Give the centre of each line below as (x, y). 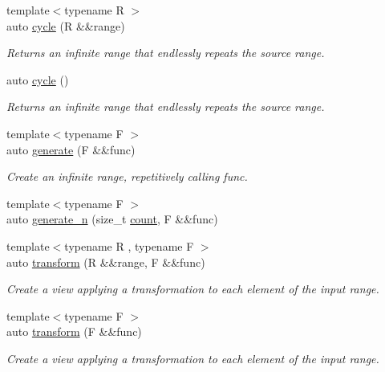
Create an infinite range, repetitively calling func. (127, 176)
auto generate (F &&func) (71, 149)
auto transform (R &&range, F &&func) (106, 262)
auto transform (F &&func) (74, 331)
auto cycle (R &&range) (66, 25)
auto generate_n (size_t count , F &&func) (112, 219)
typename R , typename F (129, 245)
